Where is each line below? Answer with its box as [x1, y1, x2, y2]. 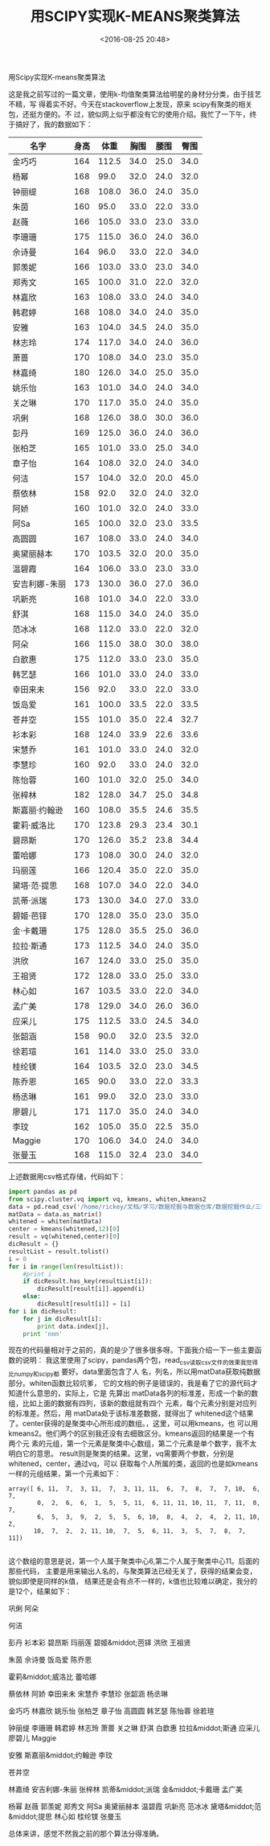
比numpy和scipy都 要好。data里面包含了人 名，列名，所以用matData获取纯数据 [8, 1367, 261, 1379]
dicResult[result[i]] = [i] [37, 1300, 131, 1308]
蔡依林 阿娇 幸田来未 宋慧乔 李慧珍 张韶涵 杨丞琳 [8, 1689, 169, 1699]
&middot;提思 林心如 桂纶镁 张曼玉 [8, 1811, 122, 1822]
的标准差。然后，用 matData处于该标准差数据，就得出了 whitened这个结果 [8, 1408, 254, 1418]
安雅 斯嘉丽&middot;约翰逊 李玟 [8, 1750, 112, 1760]
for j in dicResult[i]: [22, 1314, 103, 1323]
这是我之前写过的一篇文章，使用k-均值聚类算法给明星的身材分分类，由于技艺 [8, 89, 262, 99]
